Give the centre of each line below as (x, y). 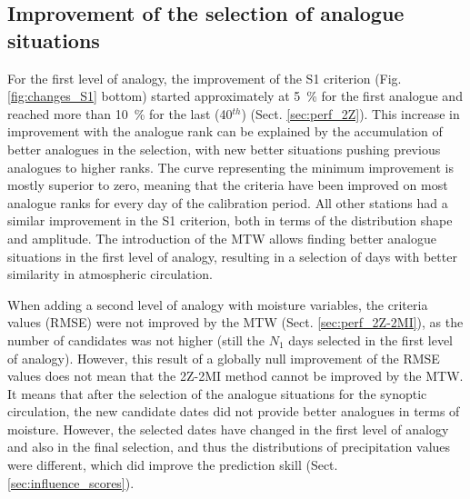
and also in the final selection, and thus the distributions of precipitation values (229, 447)
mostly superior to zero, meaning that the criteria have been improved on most (228, 185)
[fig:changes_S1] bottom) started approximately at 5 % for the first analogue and (235, 96)
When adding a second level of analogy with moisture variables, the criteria (218, 304)
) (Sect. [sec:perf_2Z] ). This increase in (350, 113)
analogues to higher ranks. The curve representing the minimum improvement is (230, 167)
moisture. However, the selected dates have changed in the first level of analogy (228, 429)
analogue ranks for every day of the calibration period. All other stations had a (228, 202)
